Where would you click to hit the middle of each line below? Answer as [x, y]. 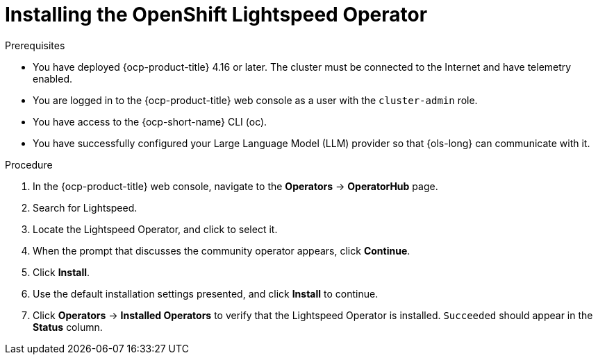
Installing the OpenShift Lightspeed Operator [216, 15]
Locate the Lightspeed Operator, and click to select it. [155, 229]
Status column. [68, 327]
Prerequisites [35, 45]
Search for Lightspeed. [85, 207]
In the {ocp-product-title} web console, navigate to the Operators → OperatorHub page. [235, 186]
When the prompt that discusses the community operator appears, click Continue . [222, 250]
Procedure [29, 164]
